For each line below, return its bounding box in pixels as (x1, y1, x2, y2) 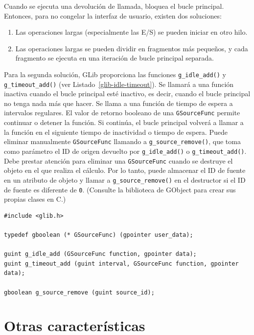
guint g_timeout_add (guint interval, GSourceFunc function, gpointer (4, 260, 239, 267)
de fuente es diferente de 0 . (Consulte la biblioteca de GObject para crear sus (4, 184, 236, 194)
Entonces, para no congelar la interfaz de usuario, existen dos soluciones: (4, 10, 222, 21)
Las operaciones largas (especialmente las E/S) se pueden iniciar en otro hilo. (15, 27, 248, 37)
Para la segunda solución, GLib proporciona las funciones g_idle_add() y (4, 69, 226, 79)
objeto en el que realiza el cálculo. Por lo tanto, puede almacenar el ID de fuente (4, 165, 246, 175)
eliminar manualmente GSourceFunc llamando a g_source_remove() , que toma (4, 136, 241, 147)
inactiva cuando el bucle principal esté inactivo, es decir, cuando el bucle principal (4, 88, 251, 99)
